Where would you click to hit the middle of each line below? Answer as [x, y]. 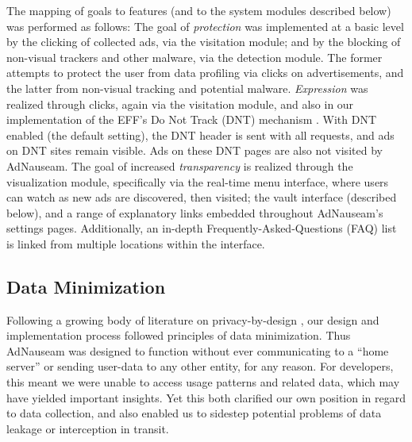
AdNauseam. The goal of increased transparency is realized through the [180, 165]
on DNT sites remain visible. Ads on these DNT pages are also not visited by [194, 150]
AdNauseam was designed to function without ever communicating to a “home [198, 350]
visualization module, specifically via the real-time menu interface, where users [198, 181]
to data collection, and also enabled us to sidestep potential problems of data [194, 413]
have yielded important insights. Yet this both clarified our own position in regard [206, 397]
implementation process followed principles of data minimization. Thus [179, 335]
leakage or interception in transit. [88, 428]
